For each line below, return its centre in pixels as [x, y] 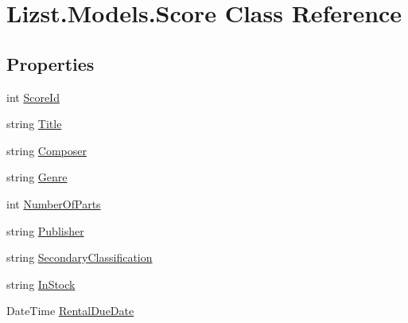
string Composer [47, 150]
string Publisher [45, 230]
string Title [34, 124]
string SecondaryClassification [80, 257]
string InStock [41, 284]
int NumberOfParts [54, 203]
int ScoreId [33, 97]
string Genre [37, 177]
